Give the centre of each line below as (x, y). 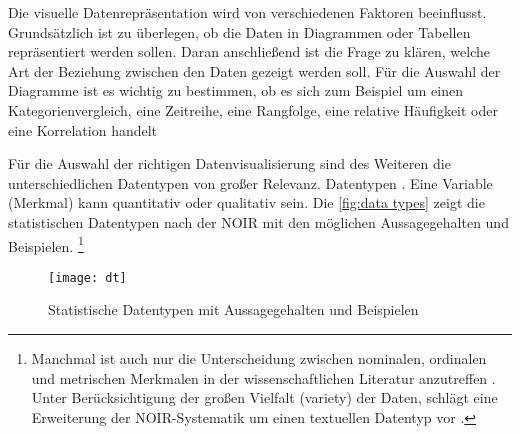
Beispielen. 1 (46, 244)
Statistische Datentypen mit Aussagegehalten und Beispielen (233, 309)
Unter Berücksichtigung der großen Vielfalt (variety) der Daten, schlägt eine (264, 397)
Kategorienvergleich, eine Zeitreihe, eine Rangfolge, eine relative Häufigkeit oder (253, 109)
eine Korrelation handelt (83, 129)
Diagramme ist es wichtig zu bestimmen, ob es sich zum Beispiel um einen (236, 90)
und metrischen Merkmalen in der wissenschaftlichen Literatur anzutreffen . (263, 377)
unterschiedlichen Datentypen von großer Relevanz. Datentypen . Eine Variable (250, 182)
